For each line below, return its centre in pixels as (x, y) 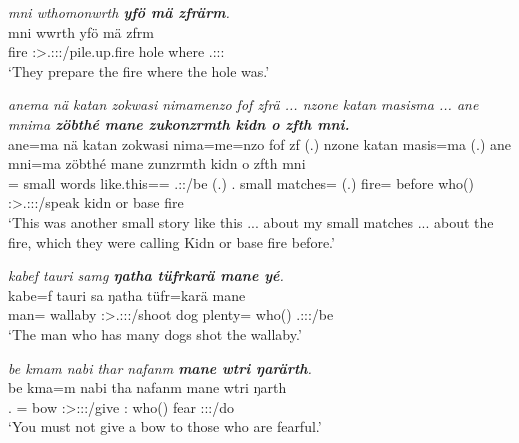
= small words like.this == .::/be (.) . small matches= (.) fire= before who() (241, 182)
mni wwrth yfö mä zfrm (81, 31)
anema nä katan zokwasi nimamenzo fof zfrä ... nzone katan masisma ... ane (243, 104)
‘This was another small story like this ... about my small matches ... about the (251, 221)
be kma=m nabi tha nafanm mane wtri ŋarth (147, 387)
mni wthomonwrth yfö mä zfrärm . (119, 12)
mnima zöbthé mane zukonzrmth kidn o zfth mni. (179, 123)
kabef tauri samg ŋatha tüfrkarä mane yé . (146, 275)
